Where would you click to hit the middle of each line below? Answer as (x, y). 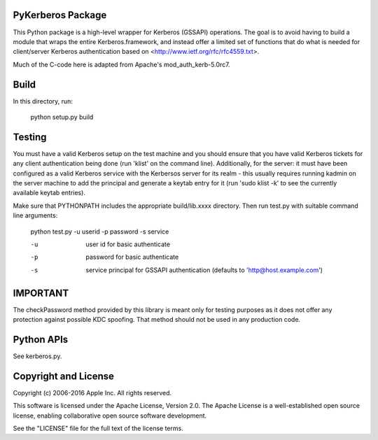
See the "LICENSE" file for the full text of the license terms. (98, 428)
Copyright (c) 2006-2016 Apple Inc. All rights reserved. (92, 392)
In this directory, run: (43, 101)
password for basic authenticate (132, 257)
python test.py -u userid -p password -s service (100, 232)
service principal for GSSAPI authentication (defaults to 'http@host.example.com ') (204, 270)
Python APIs (41, 339)
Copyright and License (64, 376)
